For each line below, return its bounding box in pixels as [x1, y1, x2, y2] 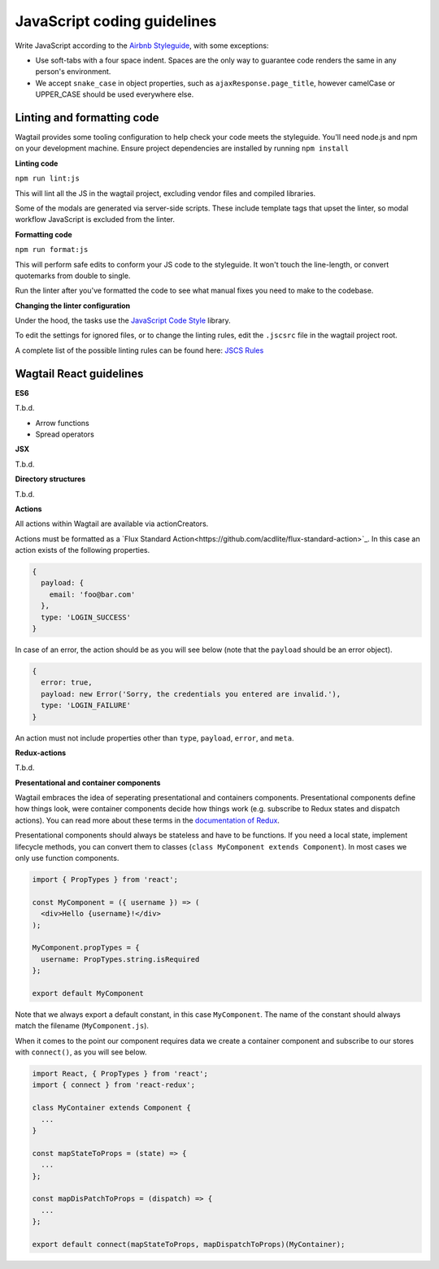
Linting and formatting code [15, 111, 159, 124]
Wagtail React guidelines [15, 367, 144, 380]
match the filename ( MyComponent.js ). [15, 1021, 150, 1031]
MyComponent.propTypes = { [32, 943, 140, 953]
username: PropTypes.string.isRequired [41, 954, 200, 963]
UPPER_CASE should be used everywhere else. [35, 89, 194, 99]
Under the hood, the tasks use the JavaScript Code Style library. [15, 315, 231, 325]
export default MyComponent [32, 989, 144, 997]
